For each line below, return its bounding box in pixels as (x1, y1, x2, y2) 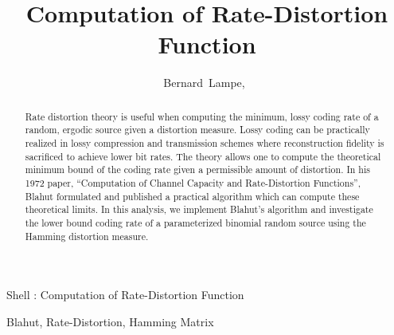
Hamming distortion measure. (25, 229, 149, 242)
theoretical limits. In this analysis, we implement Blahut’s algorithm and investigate (25, 203, 373, 216)
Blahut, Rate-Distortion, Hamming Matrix (6, 313, 214, 329)
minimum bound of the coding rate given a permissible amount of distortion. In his (25, 163, 370, 176)
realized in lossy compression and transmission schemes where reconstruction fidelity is (25, 136, 384, 150)
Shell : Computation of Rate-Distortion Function (6, 286, 244, 303)
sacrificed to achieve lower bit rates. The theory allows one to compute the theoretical (25, 149, 381, 163)
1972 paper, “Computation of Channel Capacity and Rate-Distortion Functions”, (25, 175, 361, 189)
